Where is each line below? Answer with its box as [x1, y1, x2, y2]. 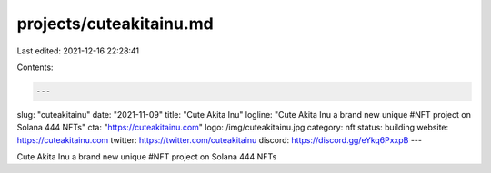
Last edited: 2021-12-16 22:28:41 [16, 45, 140, 56]
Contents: [16, 62, 54, 72]
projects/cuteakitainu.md [16, 14, 214, 34]
